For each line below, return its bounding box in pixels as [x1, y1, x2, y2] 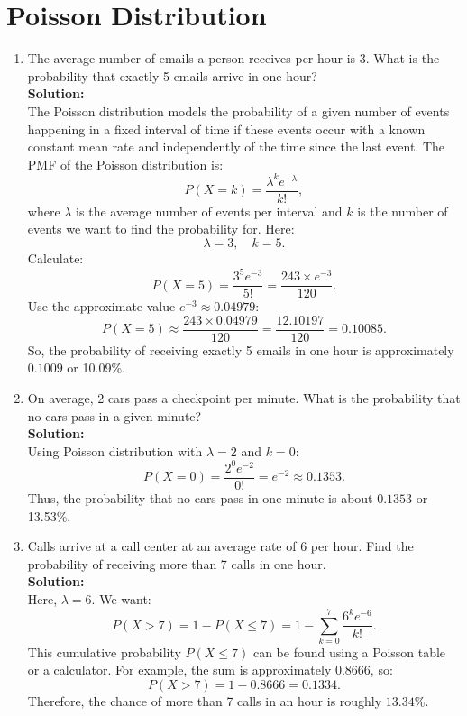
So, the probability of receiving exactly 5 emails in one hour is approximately [27, 340, 454, 359]
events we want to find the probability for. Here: [27, 219, 295, 238]
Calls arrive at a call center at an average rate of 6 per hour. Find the [27, 537, 414, 555]
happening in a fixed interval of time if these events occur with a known [27, 119, 426, 138]
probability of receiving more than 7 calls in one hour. [27, 554, 326, 573]
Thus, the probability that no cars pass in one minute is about [27, 488, 373, 507]
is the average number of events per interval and [76, 201, 343, 220]
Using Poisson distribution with [27, 441, 203, 460]
